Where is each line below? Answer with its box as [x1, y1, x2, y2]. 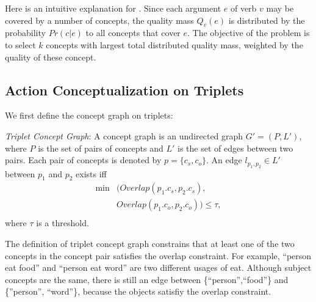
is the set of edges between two [178, 141, 293, 154]
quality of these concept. [5, 50, 96, 63]
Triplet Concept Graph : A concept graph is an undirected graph [5, 129, 243, 142]
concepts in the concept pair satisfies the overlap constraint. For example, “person [5, 249, 312, 262]
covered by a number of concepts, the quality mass [5, 13, 194, 26]
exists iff [76, 167, 107, 180]
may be [266, 2, 294, 14]
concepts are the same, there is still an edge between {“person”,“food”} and [5, 273, 289, 285]
